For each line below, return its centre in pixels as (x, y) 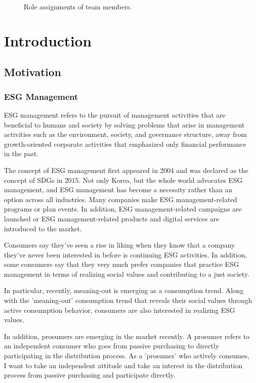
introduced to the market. (43, 228)
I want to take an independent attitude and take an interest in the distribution (123, 365)
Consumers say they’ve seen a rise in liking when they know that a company (120, 245)
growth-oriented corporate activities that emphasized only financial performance (125, 144)
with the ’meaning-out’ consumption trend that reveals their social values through (128, 300)
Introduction (48, 40)
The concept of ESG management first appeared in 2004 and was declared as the (126, 170)
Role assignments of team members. (78, 6)
